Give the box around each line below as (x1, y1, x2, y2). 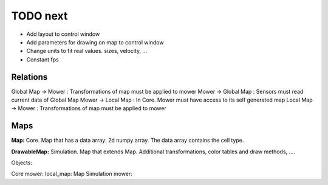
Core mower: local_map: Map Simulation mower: (11, 170, 133, 178)
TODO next (11, 9, 68, 23)
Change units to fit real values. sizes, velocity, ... (26, 47, 148, 55)
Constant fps (26, 55, 59, 63)
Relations (11, 72, 48, 82)
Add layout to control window (26, 30, 100, 38)
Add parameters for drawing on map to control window (26, 38, 164, 46)
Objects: (11, 159, 33, 167)
